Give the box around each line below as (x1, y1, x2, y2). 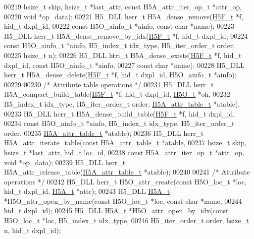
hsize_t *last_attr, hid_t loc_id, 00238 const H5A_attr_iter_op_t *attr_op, (4, 147, 244, 157)
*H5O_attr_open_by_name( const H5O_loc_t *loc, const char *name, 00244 (4, 195, 242, 206)
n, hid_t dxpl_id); (4, 225, 61, 235)
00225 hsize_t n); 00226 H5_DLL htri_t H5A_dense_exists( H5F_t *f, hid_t (4, 50, 242, 60)
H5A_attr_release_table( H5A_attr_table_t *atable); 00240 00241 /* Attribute (4, 167, 250, 177)
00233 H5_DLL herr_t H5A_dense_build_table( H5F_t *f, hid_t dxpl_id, (4, 108, 235, 119)
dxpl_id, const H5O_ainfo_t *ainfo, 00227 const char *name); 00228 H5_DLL (4, 60, 245, 70)
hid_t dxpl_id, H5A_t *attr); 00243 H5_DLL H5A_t (4, 186, 170, 196)
